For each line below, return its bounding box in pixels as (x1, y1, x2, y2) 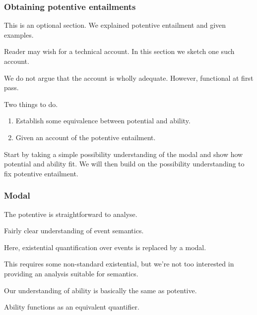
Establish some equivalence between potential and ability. (15, 115, 191, 126)
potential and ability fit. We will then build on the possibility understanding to (4, 158, 245, 169)
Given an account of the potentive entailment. (15, 132, 156, 142)
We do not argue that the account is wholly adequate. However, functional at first (4, 72, 254, 83)
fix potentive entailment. (4, 168, 78, 178)
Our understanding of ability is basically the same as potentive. (4, 285, 197, 295)
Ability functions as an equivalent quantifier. (4, 302, 139, 312)
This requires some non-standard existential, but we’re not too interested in (4, 259, 234, 269)
